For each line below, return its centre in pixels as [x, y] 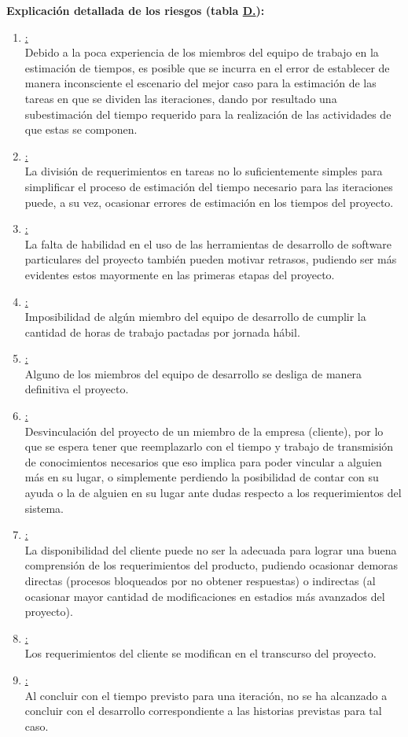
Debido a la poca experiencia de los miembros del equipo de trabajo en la [202, 52]
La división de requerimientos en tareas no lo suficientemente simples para [204, 171]
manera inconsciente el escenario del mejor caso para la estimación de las [200, 83]
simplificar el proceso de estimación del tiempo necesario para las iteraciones [209, 186]
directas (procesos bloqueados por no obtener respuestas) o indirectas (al [200, 580]
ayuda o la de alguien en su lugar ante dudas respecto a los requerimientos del [213, 493]
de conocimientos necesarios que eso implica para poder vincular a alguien [203, 461]
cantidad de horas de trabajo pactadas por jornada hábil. [162, 332]
